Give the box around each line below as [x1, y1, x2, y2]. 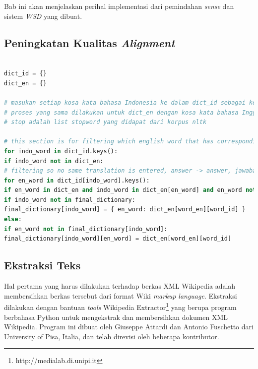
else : [4, 216, 22, 223]
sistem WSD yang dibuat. [4, 10, 82, 21]
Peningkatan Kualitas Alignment [4, 35, 175, 50]
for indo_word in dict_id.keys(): [4, 147, 118, 155]
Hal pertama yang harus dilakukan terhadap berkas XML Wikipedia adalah [4, 281, 236, 291]
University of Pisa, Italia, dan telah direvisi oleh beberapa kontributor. [4, 331, 219, 341]
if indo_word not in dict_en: [4, 157, 104, 165]
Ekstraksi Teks [4, 257, 81, 273]
